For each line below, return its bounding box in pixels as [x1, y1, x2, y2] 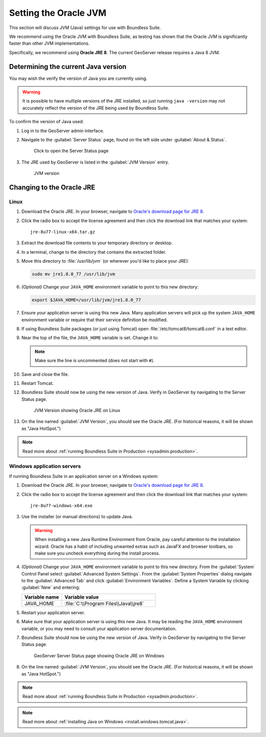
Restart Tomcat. [21, 380, 54, 386]
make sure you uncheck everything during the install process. [34, 550, 160, 556]
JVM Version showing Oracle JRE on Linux [33, 407, 121, 413]
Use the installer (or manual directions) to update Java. [21, 514, 133, 520]
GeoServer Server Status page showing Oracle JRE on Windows [33, 653, 165, 659]
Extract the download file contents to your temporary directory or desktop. [21, 240, 173, 246]
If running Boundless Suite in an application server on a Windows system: [9, 473, 159, 479]
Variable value [64, 594, 99, 601]
